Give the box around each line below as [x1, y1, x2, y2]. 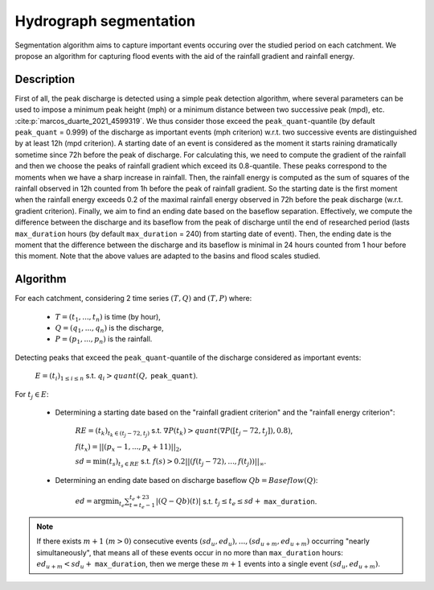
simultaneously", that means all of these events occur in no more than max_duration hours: [36, 547, 343, 557]
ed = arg [75, 497, 106, 506]
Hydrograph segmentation [14, 12, 196, 30]
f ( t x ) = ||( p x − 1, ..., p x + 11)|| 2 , [75, 441, 182, 453]
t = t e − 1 [129, 501, 156, 510]
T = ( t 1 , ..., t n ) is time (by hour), [55, 312, 161, 324]
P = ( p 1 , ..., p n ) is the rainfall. [55, 334, 153, 346]
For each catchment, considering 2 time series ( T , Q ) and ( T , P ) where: [14, 294, 252, 303]
